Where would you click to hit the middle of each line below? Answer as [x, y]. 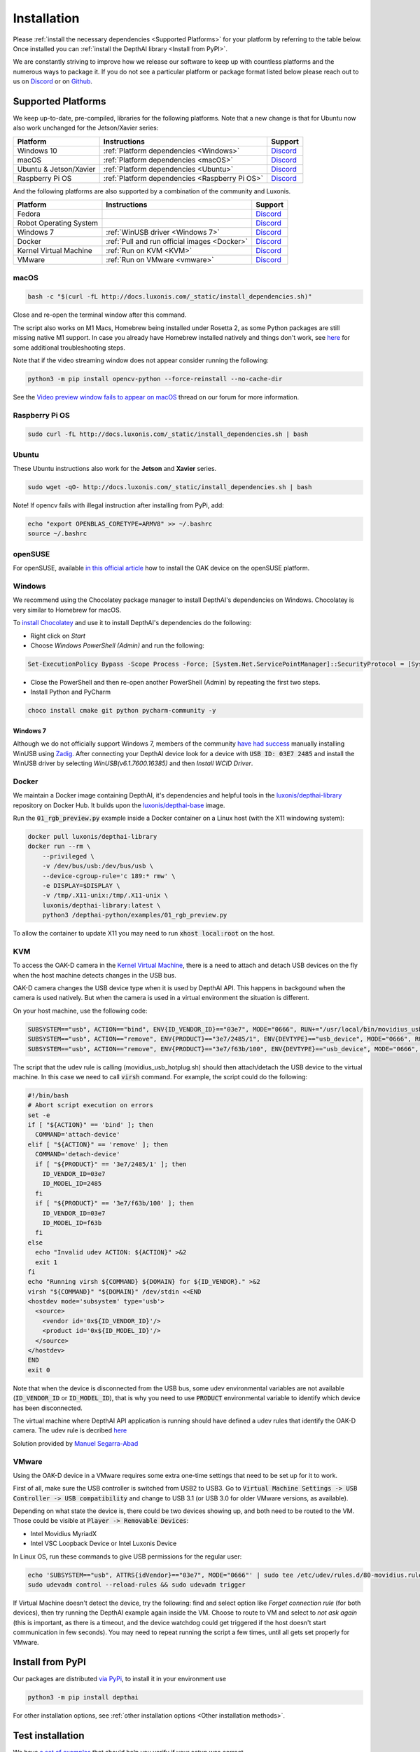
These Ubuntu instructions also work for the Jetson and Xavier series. [115, 469]
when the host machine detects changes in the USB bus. [94, 975]
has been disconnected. [48, 1408]
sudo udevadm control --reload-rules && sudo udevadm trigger [136, 1585]
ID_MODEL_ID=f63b [72, 1223]
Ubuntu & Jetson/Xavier [56, 169]
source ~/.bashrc [57, 534]
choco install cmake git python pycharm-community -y [122, 711]
